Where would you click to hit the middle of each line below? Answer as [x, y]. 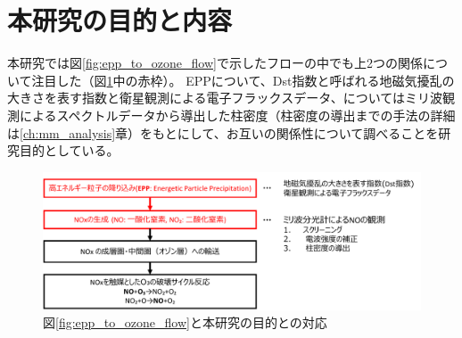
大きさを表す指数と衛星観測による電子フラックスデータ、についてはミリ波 [225, 98]
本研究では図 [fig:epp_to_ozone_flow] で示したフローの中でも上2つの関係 [215, 63]
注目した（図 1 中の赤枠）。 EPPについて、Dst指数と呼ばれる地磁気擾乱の [243, 80]
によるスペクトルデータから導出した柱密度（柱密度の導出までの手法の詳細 [237, 115]
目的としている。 [69, 150]
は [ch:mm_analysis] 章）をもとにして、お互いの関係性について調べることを [223, 132]
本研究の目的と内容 [120, 20]
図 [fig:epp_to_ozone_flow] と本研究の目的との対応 [185, 322]
